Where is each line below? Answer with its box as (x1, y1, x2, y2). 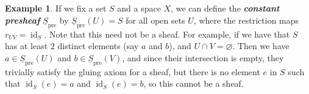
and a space (117, 2, 161, 14)
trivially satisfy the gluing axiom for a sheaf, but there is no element (5, 65, 260, 78)
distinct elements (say (57, 39, 139, 52)
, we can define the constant (171, 2, 280, 14)
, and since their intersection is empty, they (122, 51, 284, 64)
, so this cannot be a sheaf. (143, 77, 244, 90)
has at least (5, 39, 48, 52)
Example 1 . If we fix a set (5, 2, 107, 14)
